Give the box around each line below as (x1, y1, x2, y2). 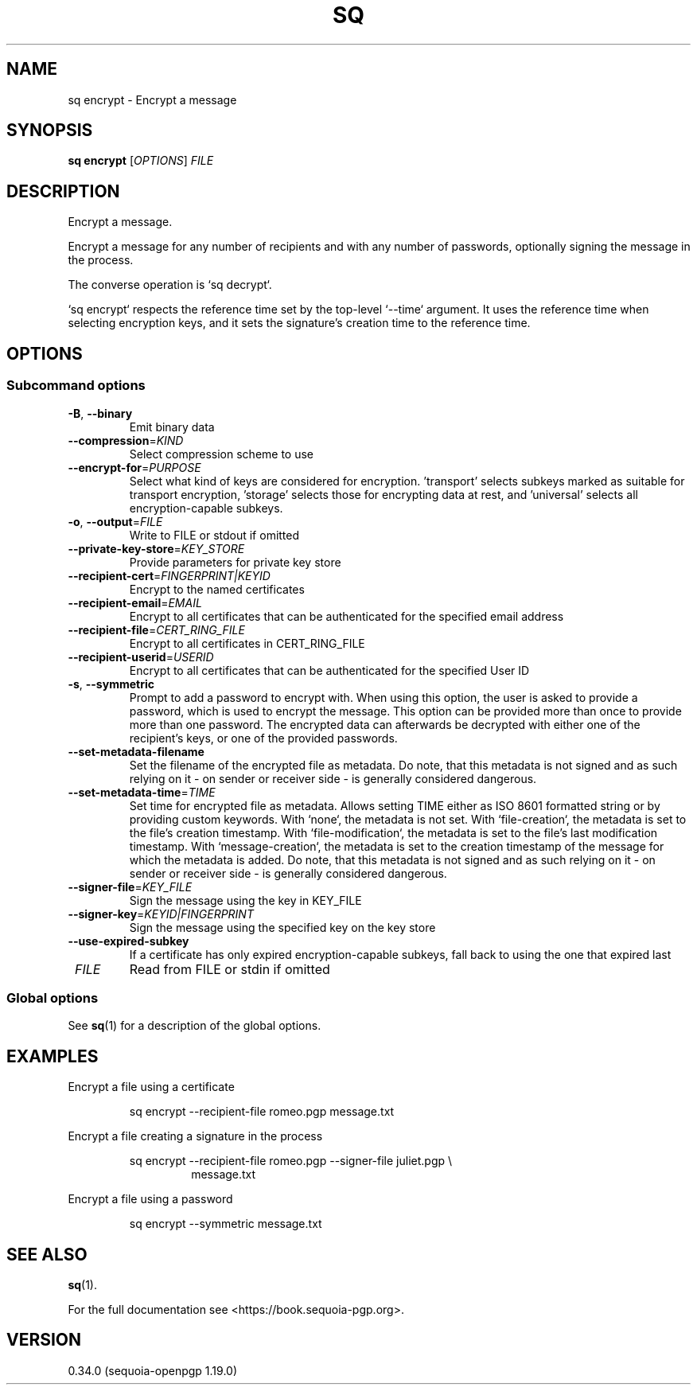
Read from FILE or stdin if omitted (129, 960, 330, 977)
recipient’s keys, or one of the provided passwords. (129, 731, 398, 745)
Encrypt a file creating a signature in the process (68, 1129, 323, 1144)
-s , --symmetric (68, 676, 154, 691)
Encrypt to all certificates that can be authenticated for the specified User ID (129, 663, 530, 677)
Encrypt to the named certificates (129, 582, 305, 596)
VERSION (6, 1330, 82, 1350)
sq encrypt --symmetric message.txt (129, 1217, 322, 1231)
